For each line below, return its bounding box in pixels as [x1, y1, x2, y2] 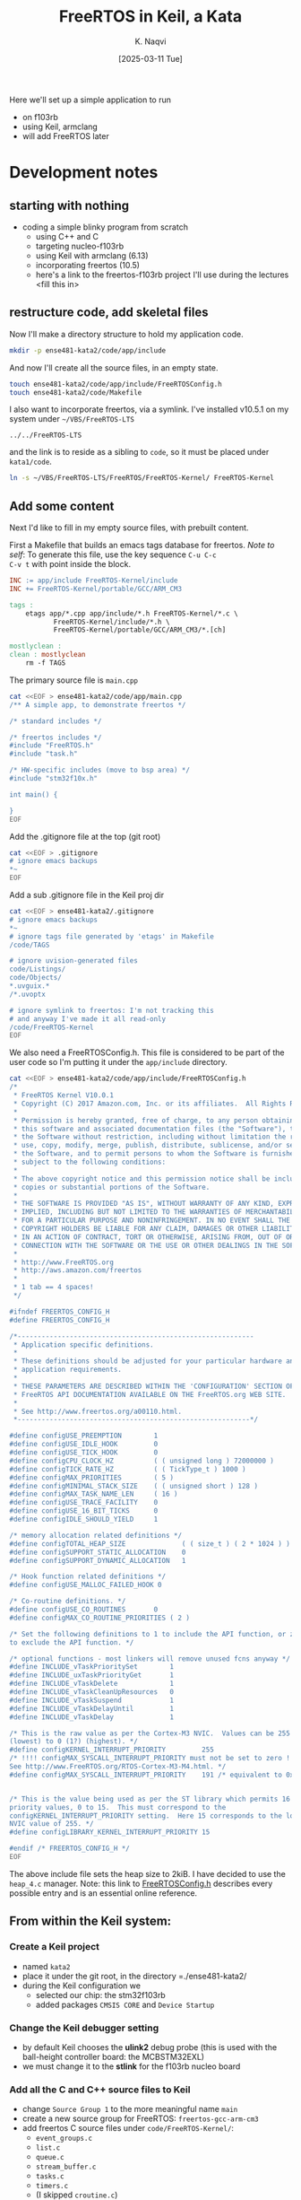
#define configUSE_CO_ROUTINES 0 [9, 1605, 159, 1614]
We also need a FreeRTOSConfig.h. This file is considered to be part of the [9, 1047, 285, 1058]
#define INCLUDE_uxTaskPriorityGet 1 [9, 1671, 175, 1680]
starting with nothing [9, 197, 130, 213]
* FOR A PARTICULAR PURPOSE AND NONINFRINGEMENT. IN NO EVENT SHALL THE [13, 1216, 291, 1226]
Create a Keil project [9, 1941, 100, 1953]
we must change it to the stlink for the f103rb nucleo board [21, 2061, 241, 2072]
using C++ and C [35, 231, 99, 241]
